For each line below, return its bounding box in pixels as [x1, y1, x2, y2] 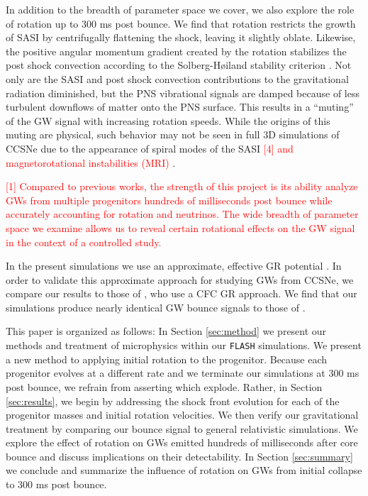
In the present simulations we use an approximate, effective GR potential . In [6, 258, 342, 273]
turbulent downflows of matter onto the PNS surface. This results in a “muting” [6, 99, 354, 114]
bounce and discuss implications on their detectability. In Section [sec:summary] [6, 448, 353, 463]
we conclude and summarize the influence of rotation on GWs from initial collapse [6, 463, 362, 478]
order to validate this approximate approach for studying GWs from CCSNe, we [6, 272, 354, 287]
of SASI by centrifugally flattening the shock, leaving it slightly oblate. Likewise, [6, 30, 356, 45]
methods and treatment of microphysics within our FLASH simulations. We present [6, 338, 362, 353]
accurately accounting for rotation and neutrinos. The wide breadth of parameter [6, 206, 359, 221]
